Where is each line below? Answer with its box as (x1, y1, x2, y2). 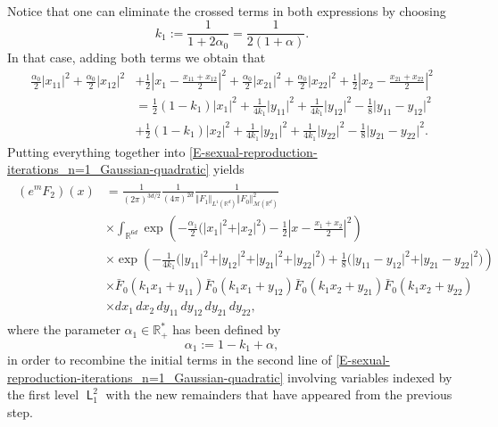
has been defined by (172, 320, 281, 339)
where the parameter (7, 320, 120, 339)
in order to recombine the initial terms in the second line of (7, 350, 332, 368)
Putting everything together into (7, 142, 186, 160)
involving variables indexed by (287, 367, 452, 386)
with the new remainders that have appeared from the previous (105, 385, 452, 404)
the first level (7, 385, 79, 404)
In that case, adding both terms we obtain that (7, 48, 266, 67)
